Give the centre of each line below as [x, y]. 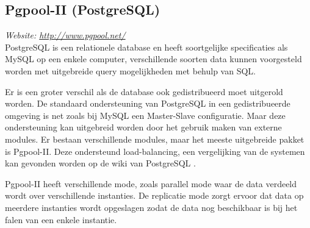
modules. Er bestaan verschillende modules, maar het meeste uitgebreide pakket [155, 139]
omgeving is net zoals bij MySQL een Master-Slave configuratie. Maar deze [145, 115]
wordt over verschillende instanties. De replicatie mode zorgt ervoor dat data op [154, 195]
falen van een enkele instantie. [61, 219]
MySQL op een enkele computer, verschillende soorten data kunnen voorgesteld [153, 59]
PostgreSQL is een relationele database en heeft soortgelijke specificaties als [146, 47]
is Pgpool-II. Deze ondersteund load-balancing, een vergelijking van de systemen [155, 151]
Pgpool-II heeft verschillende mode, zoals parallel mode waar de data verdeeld [151, 183]
